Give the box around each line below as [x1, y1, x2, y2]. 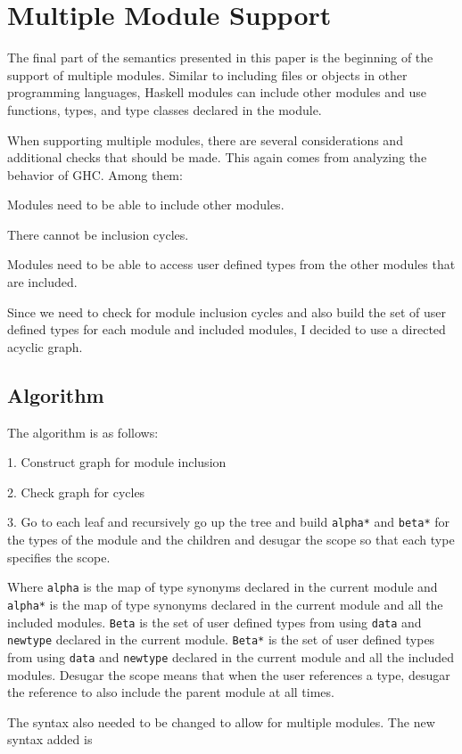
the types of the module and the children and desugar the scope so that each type [7, 530, 455, 549]
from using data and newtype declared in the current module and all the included [7, 647, 454, 666]
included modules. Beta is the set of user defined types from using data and [7, 612, 422, 631]
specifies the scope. [7, 547, 111, 566]
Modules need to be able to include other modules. [7, 195, 285, 214]
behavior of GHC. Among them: [7, 165, 183, 184]
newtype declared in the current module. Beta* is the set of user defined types [7, 630, 435, 649]
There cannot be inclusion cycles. [7, 225, 189, 243]
